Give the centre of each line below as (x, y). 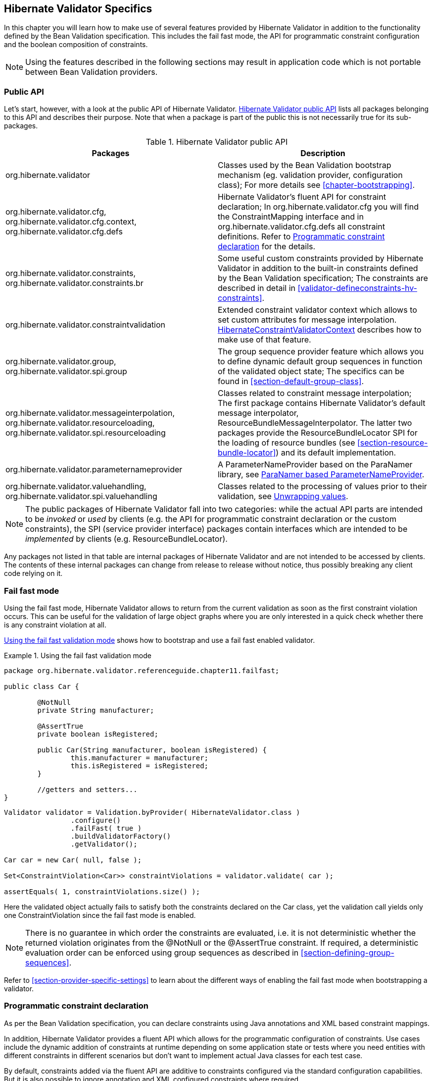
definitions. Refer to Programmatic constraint (301, 237)
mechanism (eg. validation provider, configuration (310, 175)
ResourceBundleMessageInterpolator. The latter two (315, 423)
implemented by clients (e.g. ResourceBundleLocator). (126, 539)
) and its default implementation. (336, 453)
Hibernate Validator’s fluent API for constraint (302, 197)
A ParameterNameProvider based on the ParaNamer (315, 465)
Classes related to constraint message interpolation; (315, 393)
